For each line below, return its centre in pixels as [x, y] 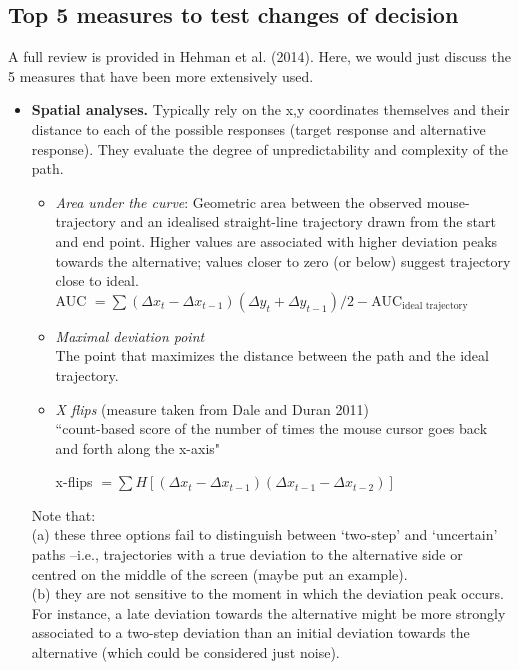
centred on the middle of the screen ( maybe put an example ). [219, 573]
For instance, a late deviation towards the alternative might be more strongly [268, 612]
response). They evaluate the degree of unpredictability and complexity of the [270, 148]
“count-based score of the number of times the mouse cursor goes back [271, 428]
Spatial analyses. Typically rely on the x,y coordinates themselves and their [270, 109]
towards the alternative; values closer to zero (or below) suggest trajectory [283, 260]
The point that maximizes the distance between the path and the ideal [272, 355]
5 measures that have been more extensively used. [161, 75]
